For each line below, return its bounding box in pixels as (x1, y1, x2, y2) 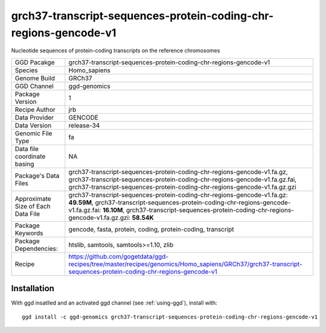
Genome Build (14, 74, 56, 82)
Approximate (14, 194, 51, 202)
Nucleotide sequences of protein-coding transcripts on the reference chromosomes (11, 47, 220, 54)
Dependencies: (14, 244, 59, 253)
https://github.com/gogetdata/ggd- (68, 252, 169, 260)
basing (14, 160, 34, 168)
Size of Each (14, 202, 51, 210)
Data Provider (14, 113, 54, 121)
